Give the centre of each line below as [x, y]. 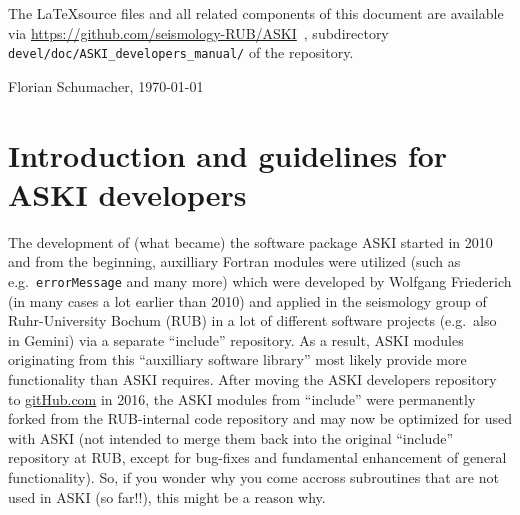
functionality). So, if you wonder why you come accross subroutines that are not [253, 476]
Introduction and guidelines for [228, 154]
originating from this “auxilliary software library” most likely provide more [237, 359]
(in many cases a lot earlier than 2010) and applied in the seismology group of [247, 300]
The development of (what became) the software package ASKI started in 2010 [250, 241]
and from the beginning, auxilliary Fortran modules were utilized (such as [234, 261]
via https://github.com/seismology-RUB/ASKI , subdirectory [198, 32]
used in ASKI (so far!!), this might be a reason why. [167, 496]
